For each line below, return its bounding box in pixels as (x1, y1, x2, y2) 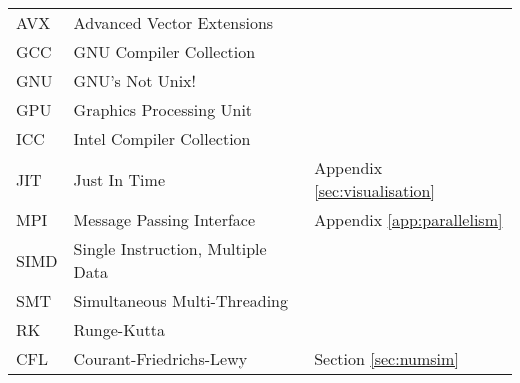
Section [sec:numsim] (314, 347, 459, 370)
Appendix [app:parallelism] (314, 208, 503, 231)
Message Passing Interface (73, 208, 256, 231)
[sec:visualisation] (314, 179, 435, 202)
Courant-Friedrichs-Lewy (73, 347, 248, 370)
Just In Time (73, 167, 165, 191)
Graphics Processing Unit (73, 98, 253, 121)
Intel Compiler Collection (73, 127, 251, 150)
